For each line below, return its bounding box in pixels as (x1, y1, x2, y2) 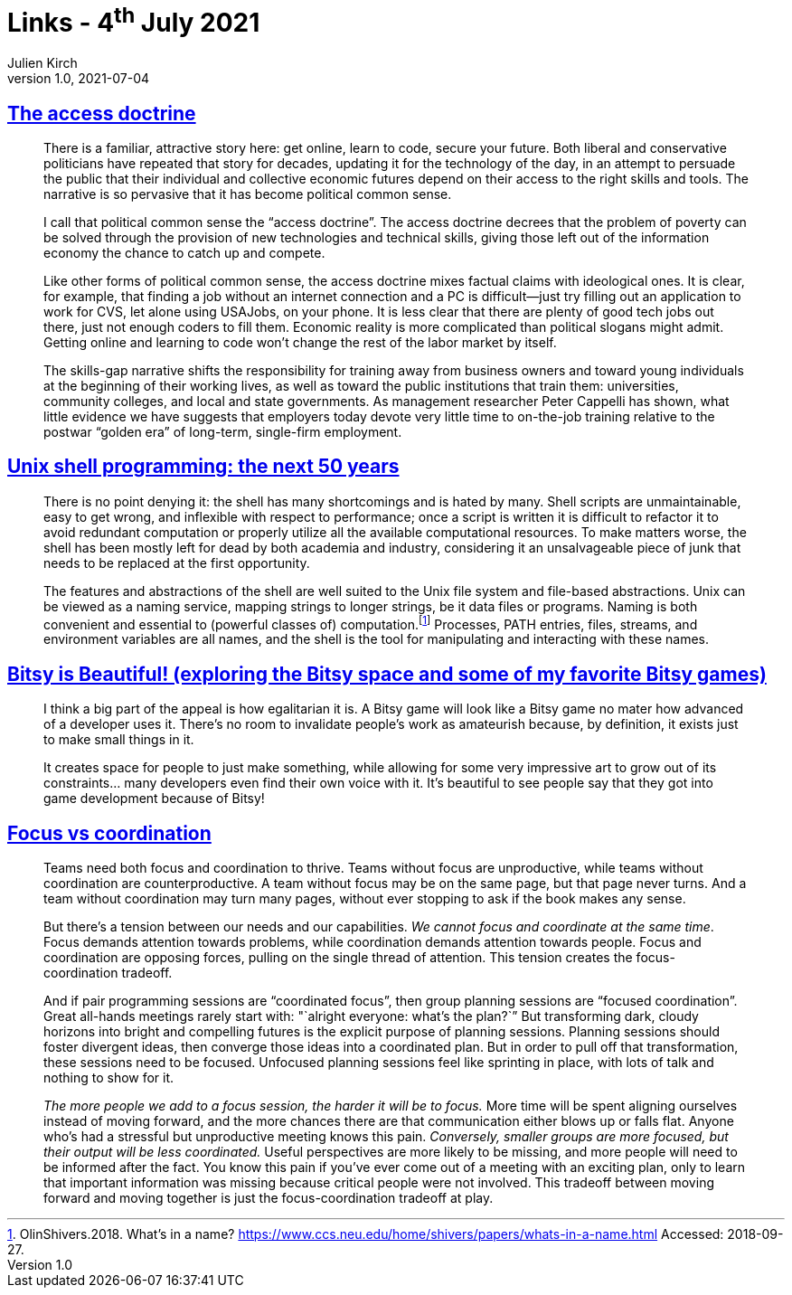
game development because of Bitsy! (43, 790, 265, 807)
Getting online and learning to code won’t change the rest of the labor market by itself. (43, 334, 557, 350)
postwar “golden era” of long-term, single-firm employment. (43, 423, 402, 440)
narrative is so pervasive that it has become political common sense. (43, 185, 452, 202)
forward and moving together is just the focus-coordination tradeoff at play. (43, 1190, 494, 1206)
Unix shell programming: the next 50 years (7, 455, 400, 478)
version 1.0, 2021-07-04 (7, 71, 150, 87)
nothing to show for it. (43, 1070, 174, 1086)
